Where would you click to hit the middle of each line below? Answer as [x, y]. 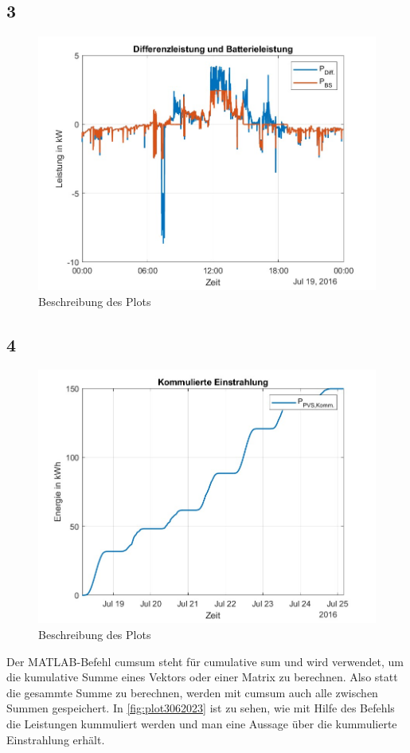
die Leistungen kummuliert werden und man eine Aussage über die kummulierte [202, 723]
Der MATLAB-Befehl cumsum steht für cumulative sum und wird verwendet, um [205, 661]
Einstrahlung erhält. [56, 739]
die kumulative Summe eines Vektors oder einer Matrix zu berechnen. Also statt [202, 677]
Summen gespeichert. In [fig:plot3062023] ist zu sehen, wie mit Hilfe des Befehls [201, 708]
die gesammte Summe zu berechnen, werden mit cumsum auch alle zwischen [192, 692]
